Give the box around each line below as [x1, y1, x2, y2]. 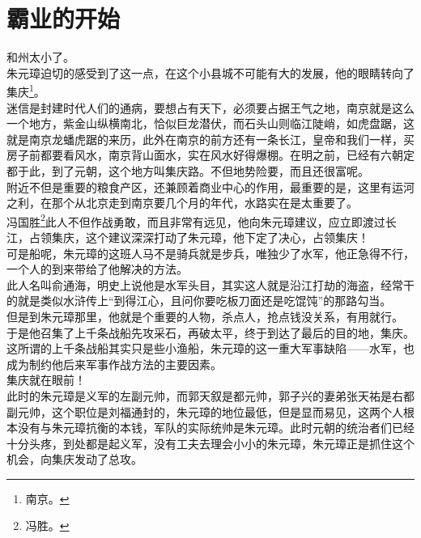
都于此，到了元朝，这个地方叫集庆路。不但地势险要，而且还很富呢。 [6, 162, 369, 179]
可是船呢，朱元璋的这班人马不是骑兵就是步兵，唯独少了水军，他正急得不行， [6, 244, 415, 261]
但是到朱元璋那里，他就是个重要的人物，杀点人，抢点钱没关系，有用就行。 [6, 307, 403, 324]
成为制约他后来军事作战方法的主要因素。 [6, 355, 222, 372]
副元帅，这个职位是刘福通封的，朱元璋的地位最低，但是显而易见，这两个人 [6, 403, 403, 420]
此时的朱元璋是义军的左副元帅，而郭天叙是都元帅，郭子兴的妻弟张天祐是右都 [6, 387, 415, 404]
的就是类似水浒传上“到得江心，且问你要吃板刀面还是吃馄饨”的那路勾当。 [6, 292, 392, 309]
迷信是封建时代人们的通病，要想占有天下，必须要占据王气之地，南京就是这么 [6, 99, 415, 116]
